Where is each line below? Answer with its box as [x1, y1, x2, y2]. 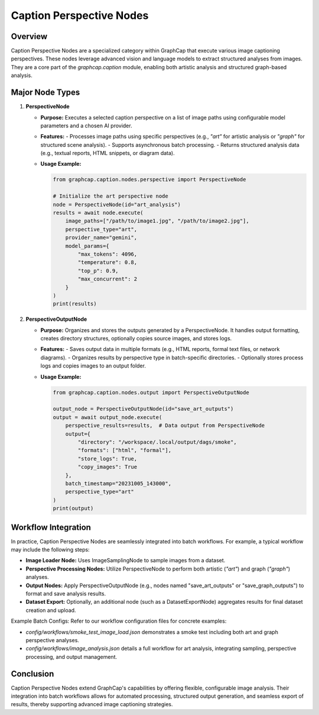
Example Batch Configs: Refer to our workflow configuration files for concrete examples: [11, 617, 227, 624]
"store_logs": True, [77, 455, 138, 462]
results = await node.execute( [53, 210, 144, 216]
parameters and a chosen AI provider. [40, 122, 132, 129]
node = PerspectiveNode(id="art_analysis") [53, 201, 181, 208]
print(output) [53, 505, 94, 512]
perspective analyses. [25, 636, 80, 643]
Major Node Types [11, 88, 80, 98]
